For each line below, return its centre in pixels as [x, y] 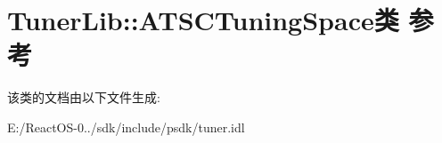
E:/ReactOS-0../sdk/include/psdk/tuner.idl [126, 127]
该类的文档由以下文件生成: [84, 97]
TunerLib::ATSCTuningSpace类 [203, 20]
